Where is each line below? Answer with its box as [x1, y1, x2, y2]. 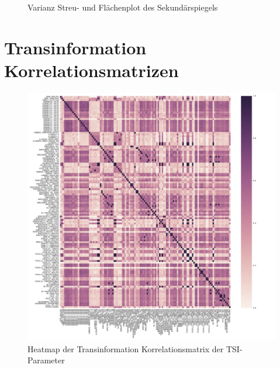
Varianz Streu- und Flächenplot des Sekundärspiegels [27, 1, 218, 13]
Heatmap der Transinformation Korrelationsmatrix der [27, 342, 224, 355]
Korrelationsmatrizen [4, 58, 179, 82]
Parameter [27, 354, 65, 366]
